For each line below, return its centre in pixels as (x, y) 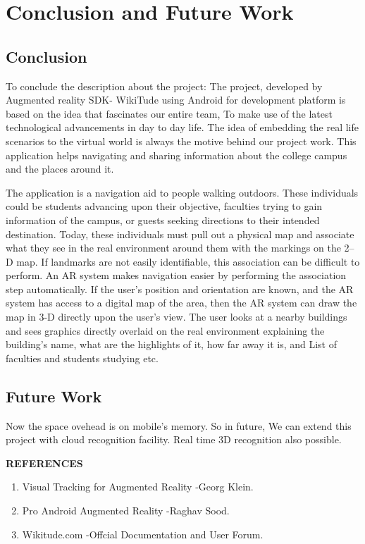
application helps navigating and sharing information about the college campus (177, 155)
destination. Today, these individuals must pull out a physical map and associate (180, 234)
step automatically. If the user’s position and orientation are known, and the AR (180, 289)
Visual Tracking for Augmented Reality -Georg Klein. (138, 487)
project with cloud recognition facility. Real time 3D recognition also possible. (174, 439)
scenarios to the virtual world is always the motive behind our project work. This (181, 141)
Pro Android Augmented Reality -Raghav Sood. (126, 511)
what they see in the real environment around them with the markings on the (173, 248)
